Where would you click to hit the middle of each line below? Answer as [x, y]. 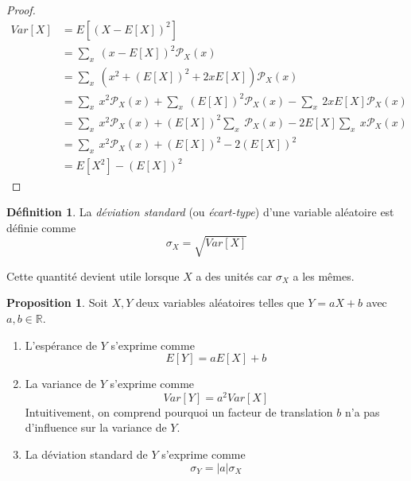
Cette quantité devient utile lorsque [93, 275]
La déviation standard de [86, 454]
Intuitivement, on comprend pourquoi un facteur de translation [179, 411]
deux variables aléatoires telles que [220, 303]
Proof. [21, 10]
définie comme [41, 227]
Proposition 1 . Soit [57, 303]
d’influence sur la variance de [96, 427]
